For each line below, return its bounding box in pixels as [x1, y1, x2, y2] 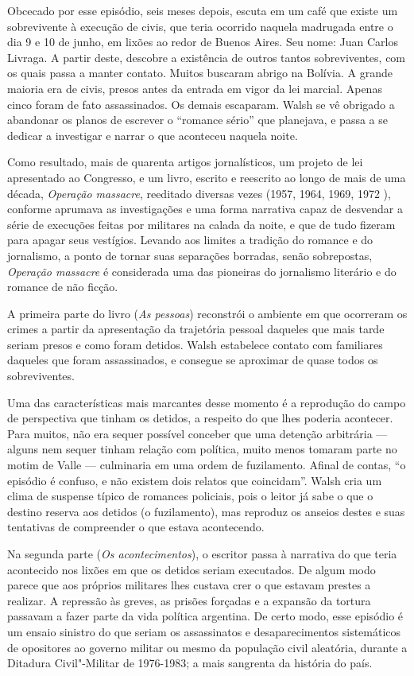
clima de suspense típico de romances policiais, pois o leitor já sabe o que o [7, 488, 373, 504]
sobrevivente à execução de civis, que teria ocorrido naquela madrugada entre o [7, 17, 393, 34]
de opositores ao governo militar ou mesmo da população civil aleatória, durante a [7, 639, 408, 655]
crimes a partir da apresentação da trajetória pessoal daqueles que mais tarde [7, 321, 385, 337]
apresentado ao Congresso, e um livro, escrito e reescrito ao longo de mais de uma [7, 169, 406, 185]
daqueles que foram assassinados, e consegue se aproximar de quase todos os [7, 352, 378, 368]
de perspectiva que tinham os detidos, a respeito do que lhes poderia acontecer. [7, 410, 393, 426]
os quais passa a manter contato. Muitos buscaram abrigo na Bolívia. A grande [7, 64, 393, 81]
